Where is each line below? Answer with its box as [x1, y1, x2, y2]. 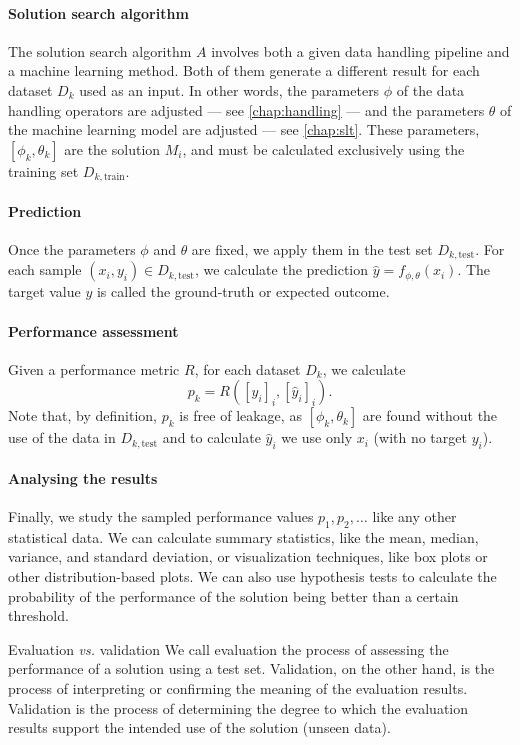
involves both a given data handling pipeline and [211, 40, 510, 61]
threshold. [8, 605, 69, 626]
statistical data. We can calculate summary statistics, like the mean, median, [8, 526, 479, 547]
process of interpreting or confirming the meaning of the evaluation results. [8, 678, 468, 698]
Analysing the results [8, 467, 158, 488]
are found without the [362, 405, 498, 426]
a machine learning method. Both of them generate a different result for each [8, 60, 480, 81]
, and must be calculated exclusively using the [182, 138, 465, 159]
